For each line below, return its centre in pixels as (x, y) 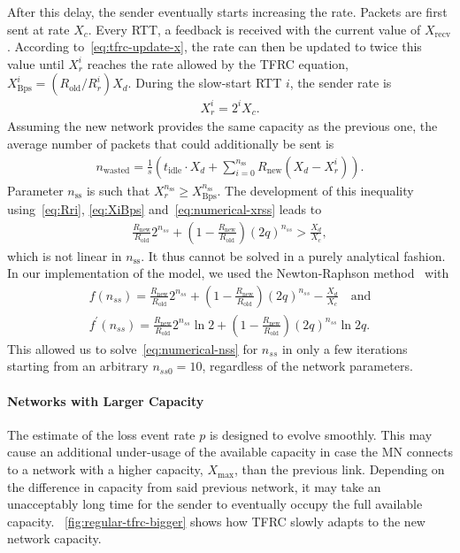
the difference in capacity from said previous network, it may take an (194, 486)
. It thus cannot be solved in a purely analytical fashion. (293, 255)
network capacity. (54, 538)
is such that (118, 190)
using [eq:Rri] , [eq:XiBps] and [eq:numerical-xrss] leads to (165, 209)
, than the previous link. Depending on (340, 469)
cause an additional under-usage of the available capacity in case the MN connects (230, 452)
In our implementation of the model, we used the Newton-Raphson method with (228, 273)
